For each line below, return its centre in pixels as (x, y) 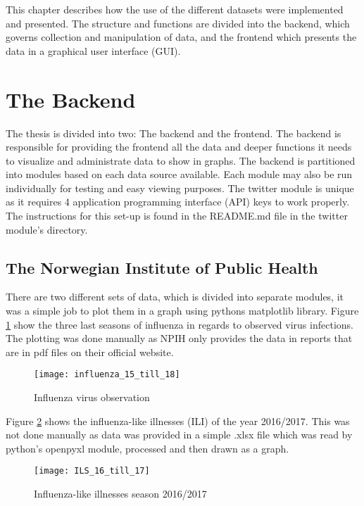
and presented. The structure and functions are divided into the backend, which (178, 23)
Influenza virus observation (92, 397)
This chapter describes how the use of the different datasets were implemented (175, 9)
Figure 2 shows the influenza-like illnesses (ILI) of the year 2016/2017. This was (178, 420)
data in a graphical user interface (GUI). (93, 50)
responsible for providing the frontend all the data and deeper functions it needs (179, 147)
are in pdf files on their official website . (90, 352)
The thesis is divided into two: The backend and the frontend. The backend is (174, 133)
